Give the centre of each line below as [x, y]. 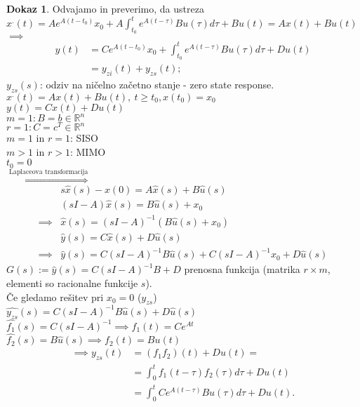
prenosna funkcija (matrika [242, 269]
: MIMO [88, 151]
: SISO [84, 138]
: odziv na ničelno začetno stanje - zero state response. [157, 84]
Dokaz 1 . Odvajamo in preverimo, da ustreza [105, 8]
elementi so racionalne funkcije [72, 283]
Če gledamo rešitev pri [55, 296]
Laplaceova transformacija [48, 172]
